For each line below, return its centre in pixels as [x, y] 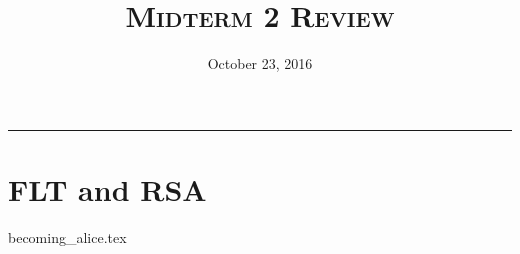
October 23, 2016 [260, 63]
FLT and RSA [107, 188]
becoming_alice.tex [67, 236]
